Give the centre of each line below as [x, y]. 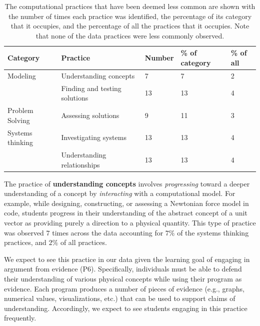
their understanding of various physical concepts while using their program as [123, 278]
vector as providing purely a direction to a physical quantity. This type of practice [130, 223]
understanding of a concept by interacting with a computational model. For [120, 193]
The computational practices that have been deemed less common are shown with [130, 6]
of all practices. [83, 242]
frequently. [20, 318]
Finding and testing [91, 88]
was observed [24, 232]
